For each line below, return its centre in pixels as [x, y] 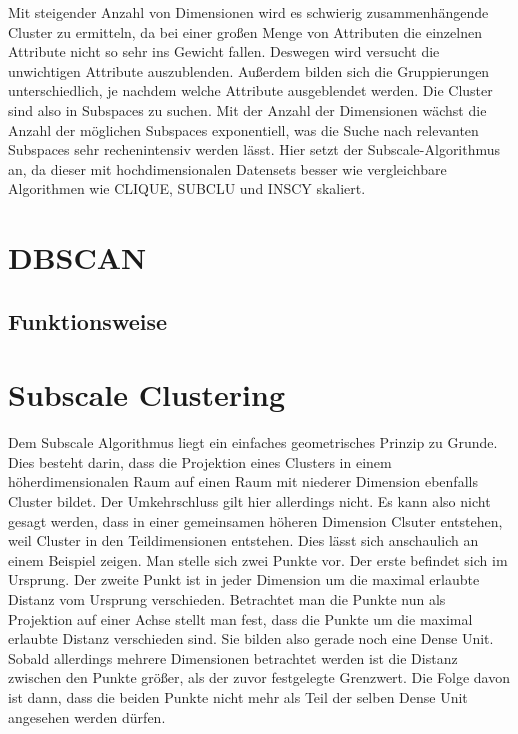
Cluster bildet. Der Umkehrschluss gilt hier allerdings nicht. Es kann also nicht [249, 501]
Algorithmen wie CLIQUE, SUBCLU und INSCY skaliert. [187, 188]
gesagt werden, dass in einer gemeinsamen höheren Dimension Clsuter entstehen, [255, 520]
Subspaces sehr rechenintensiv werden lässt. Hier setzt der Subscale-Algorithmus [254, 149]
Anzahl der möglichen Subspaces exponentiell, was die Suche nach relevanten [243, 129]
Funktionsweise [88, 320]
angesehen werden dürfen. [87, 716]
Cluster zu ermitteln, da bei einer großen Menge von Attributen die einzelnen [245, 31]
